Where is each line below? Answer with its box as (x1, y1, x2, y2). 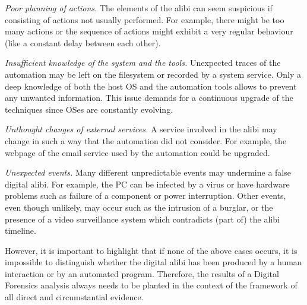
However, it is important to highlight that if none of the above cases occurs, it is (5, 244, 297, 256)
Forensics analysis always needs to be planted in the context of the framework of (5, 279, 297, 291)
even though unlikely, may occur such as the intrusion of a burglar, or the (5, 201, 273, 213)
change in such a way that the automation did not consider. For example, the (5, 134, 287, 147)
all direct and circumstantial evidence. (5, 291, 144, 303)
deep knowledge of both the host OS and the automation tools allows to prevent (5, 80, 297, 92)
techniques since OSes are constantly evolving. (5, 103, 173, 115)
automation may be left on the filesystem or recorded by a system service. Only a (5, 68, 302, 80)
